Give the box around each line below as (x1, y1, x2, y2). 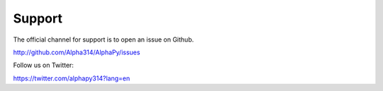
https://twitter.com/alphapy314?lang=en (13, 74, 131, 83)
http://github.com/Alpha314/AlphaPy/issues (13, 48, 140, 56)
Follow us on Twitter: (13, 61, 74, 70)
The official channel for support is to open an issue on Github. (13, 35, 194, 44)
